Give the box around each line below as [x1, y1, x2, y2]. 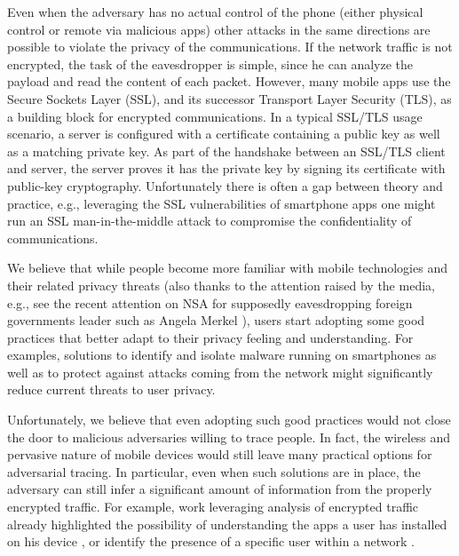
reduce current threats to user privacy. [7, 380, 216, 399]
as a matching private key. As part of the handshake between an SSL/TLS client [7, 141, 446, 160]
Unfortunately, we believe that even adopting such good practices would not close [7, 410, 451, 429]
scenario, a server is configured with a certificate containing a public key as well [7, 124, 440, 143]
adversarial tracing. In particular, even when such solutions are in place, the [7, 462, 421, 481]
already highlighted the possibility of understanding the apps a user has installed [7, 514, 447, 533]
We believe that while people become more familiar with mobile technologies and [7, 258, 447, 277]
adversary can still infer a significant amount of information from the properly [7, 480, 432, 498]
